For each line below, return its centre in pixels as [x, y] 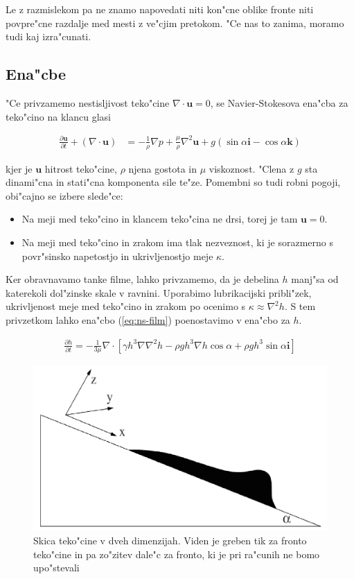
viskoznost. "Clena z [251, 168]
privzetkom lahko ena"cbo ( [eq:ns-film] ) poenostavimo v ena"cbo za [148, 319]
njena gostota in [163, 168]
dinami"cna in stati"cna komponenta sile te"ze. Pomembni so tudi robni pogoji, [173, 182]
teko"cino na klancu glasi [58, 116]
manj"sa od [315, 279]
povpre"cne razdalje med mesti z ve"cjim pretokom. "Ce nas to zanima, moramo [175, 23]
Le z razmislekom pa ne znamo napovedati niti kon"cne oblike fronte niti [160, 9]
